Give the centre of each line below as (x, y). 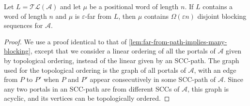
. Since (234, 79)
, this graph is (208, 88)
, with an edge (215, 70)
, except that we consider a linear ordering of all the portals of (123, 51)
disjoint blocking (222, 16)
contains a (218, 6)
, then (127, 16)
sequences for (23, 25)
